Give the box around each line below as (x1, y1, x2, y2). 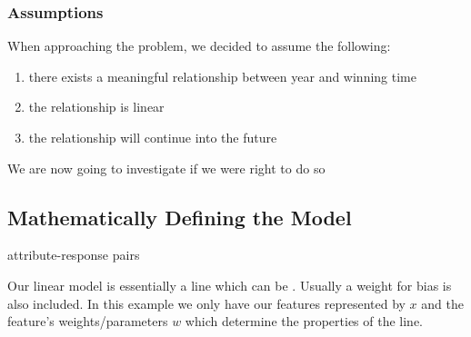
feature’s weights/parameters (7, 312, 168, 331)
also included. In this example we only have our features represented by (7, 293, 406, 312)
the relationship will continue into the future (28, 128, 277, 146)
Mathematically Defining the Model (7, 203, 352, 231)
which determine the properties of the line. (185, 312, 424, 331)
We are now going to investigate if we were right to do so (7, 158, 326, 177)
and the (421, 293, 464, 312)
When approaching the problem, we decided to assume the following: (7, 36, 391, 55)
